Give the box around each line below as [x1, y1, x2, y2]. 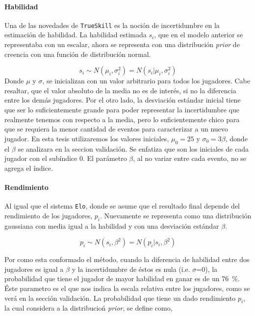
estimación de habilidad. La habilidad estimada [4, 29, 147, 40]
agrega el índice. [4, 162, 53, 173]
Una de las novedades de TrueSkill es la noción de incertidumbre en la [4, 20, 220, 30]
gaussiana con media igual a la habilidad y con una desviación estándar [4, 220, 219, 231]
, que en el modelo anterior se [154, 29, 243, 40]
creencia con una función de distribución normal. [4, 49, 151, 59]
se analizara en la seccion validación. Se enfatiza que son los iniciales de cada [18, 143, 249, 154]
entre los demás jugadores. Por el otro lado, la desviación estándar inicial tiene [4, 95, 241, 105]
